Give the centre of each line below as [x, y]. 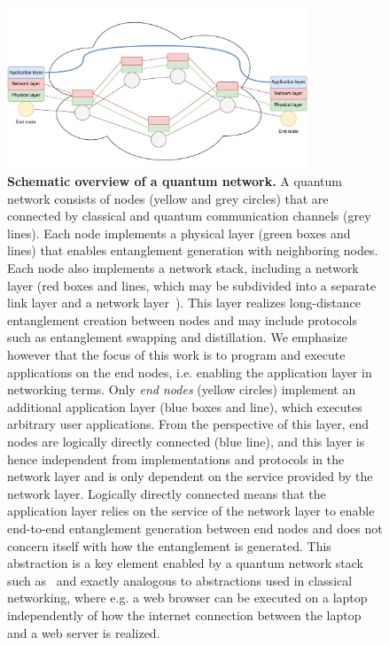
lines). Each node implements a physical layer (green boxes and [179, 233]
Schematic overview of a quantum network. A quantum [175, 181]
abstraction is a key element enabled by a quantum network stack [185, 563]
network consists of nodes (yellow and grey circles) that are [168, 198]
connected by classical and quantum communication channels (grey [189, 216]
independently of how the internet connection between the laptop [184, 614]
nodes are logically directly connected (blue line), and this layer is [186, 441]
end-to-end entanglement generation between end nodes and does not [195, 528]
